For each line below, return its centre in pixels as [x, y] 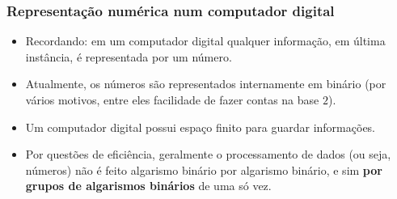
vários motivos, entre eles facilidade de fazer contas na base [172, 99]
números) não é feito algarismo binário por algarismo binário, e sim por [204, 169]
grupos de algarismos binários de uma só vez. [148, 186]
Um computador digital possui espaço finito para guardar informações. [201, 127]
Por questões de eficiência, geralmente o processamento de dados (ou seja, [208, 154]
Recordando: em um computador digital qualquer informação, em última [205, 41]
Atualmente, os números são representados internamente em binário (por [206, 84]
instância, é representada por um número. [129, 56]
